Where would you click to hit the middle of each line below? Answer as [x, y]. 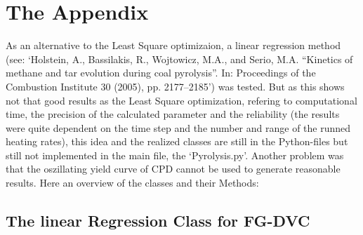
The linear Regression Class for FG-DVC [158, 221]
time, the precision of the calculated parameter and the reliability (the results [173, 114]
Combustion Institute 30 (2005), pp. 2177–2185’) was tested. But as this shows [175, 86]
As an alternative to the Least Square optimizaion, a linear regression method [173, 45]
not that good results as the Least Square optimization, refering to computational [181, 100]
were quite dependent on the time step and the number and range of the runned [178, 127]
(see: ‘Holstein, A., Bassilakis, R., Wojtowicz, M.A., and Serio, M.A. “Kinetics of [179, 59]
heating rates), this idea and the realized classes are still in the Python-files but [177, 141]
